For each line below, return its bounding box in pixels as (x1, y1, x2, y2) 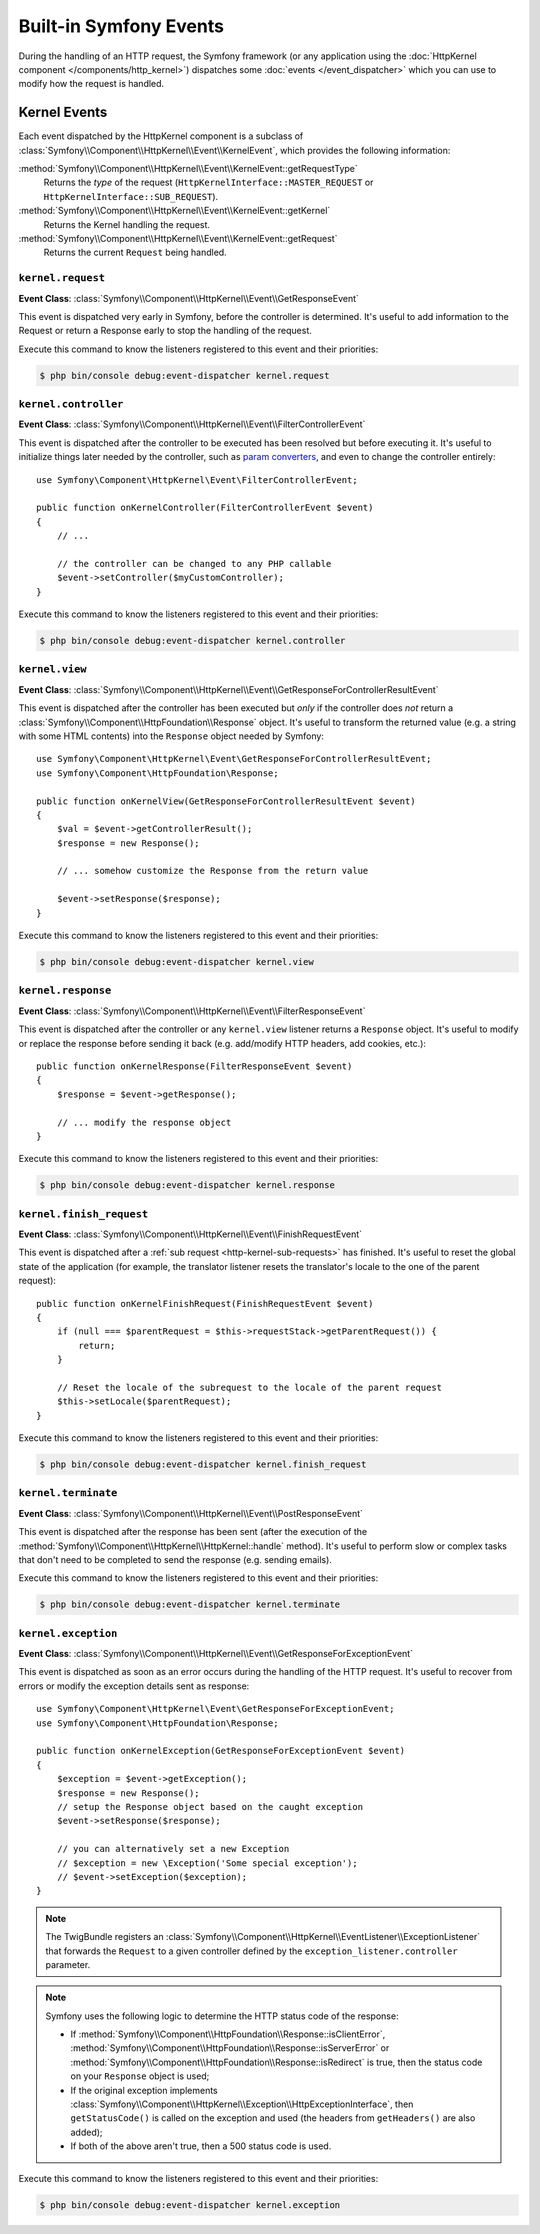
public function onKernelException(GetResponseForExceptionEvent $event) (36, 1745, 406, 1757)
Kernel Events (18, 104, 108, 121)
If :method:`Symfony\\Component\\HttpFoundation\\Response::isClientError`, (70, 2028, 386, 2040)
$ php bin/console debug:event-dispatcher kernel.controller (39, 635, 346, 647)
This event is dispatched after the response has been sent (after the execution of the (18, 1526, 368, 1538)
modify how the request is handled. (18, 78, 165, 90)
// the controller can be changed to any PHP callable (56, 558, 332, 569)
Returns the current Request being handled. (43, 246, 227, 259)
